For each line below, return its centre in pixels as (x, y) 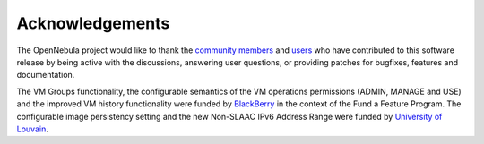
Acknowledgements (93, 23)
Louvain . (32, 129)
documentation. (46, 75)
